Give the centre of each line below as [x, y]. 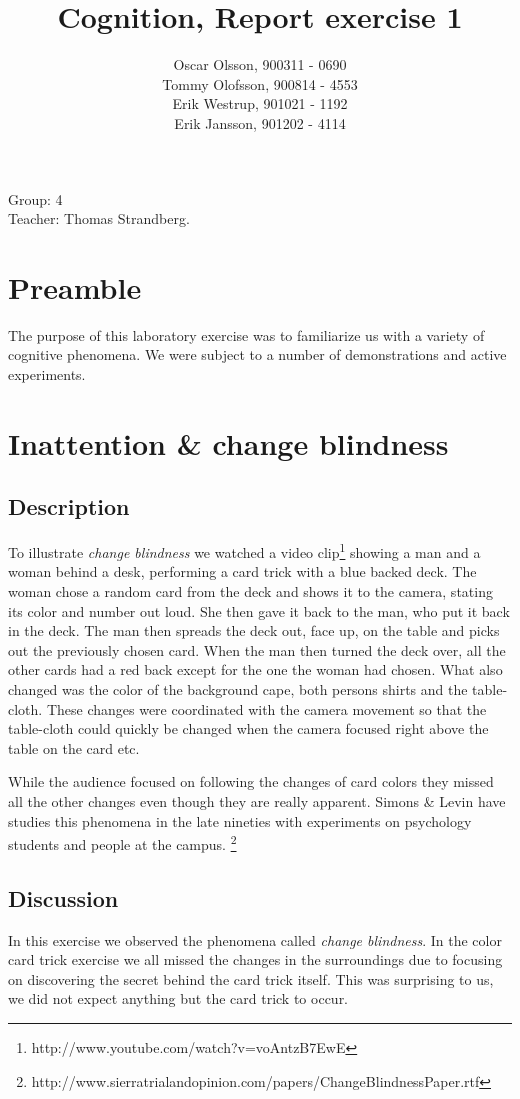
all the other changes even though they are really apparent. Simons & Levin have [257, 800]
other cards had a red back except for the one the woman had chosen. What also [255, 669]
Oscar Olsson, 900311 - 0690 [260, 64]
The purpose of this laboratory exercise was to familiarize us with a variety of [246, 334]
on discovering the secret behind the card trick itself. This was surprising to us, [251, 978]
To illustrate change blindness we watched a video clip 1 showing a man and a [244, 550]
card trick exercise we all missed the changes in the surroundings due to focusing [255, 959]
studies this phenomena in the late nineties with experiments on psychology [240, 820]
